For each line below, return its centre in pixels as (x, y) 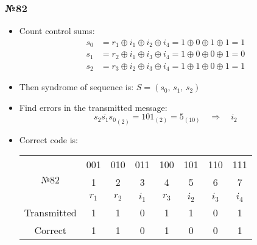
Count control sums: (57, 31)
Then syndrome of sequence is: (76, 87)
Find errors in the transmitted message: (93, 107)
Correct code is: (48, 139)
